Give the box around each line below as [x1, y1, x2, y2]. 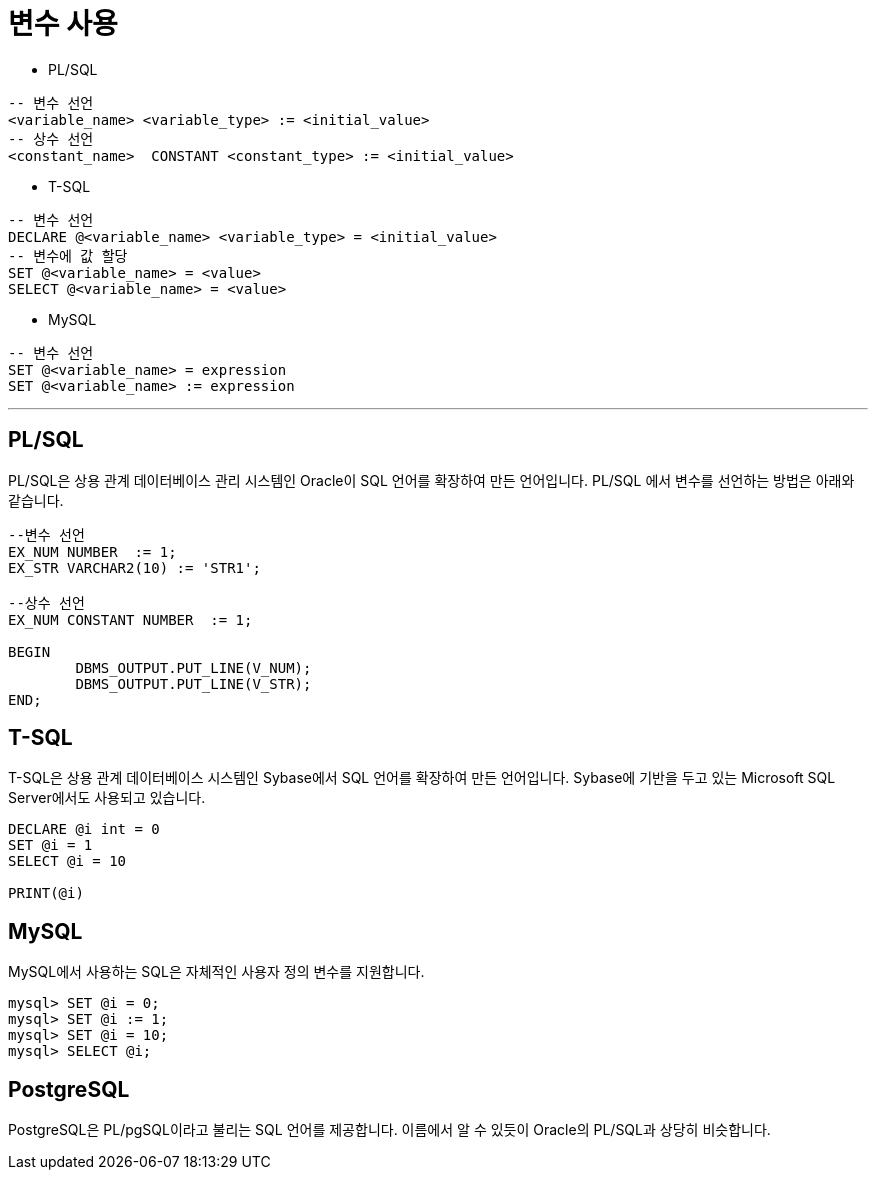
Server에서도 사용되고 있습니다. [8, 789, 206, 807]
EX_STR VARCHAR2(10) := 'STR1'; [8, 559, 261, 576]
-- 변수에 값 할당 [8, 247, 128, 264]
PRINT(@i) [8, 885, 84, 902]
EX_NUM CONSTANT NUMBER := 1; [8, 611, 253, 628]
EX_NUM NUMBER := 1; [8, 543, 177, 560]
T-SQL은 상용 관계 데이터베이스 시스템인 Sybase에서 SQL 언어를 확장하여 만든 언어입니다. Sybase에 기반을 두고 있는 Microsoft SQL [8, 769, 836, 787]
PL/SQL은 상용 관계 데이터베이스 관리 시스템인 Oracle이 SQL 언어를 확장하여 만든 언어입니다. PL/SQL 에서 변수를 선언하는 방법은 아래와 [8, 471, 855, 489]
